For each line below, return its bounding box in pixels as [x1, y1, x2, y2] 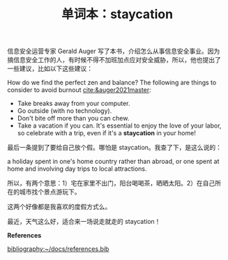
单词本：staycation [61, 6, 173, 22]
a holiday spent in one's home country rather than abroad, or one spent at [7, 158, 220, 166]
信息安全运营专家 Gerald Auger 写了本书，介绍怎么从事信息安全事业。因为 [7, 47, 220, 56]
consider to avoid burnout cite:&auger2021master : [7, 86, 151, 94]
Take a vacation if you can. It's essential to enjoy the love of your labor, [17, 121, 222, 130]
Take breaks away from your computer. [17, 99, 130, 108]
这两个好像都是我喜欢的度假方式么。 [7, 203, 112, 211]
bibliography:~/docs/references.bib [7, 245, 109, 253]
